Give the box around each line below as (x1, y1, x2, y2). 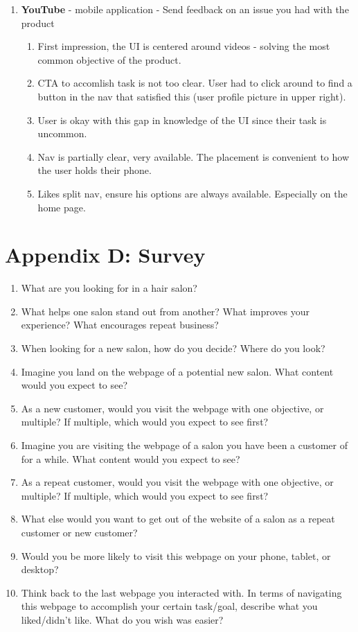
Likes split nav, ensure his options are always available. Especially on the (37, 186, 348, 200)
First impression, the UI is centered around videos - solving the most (37, 39, 330, 53)
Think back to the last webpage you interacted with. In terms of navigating (21, 585, 342, 599)
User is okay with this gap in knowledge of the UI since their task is (37, 112, 327, 127)
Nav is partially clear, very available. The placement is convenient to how (37, 149, 349, 164)
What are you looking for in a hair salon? (21, 281, 197, 295)
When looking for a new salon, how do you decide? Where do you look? (21, 341, 325, 355)
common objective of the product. (37, 52, 181, 67)
